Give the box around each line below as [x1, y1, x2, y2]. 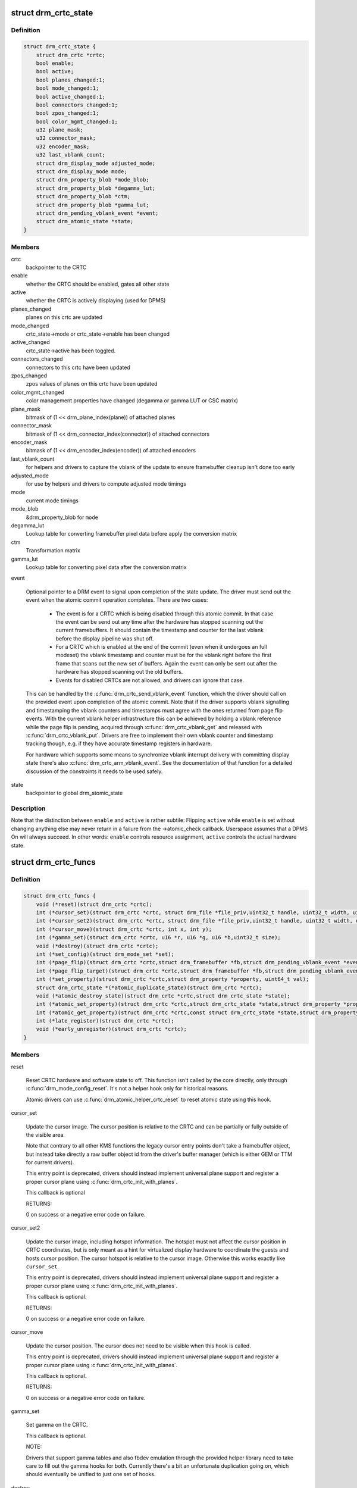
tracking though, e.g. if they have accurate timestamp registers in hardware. [26, 740, 212, 747]
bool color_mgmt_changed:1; [36, 118, 118, 125]
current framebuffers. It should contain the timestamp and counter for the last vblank [55, 627, 264, 634]
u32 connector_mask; [36, 135, 96, 142]
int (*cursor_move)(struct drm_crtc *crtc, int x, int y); [36, 926, 212, 933]
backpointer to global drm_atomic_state [26, 789, 123, 797]
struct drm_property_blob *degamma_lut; [36, 185, 156, 192]
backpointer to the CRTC [26, 264, 87, 271]
